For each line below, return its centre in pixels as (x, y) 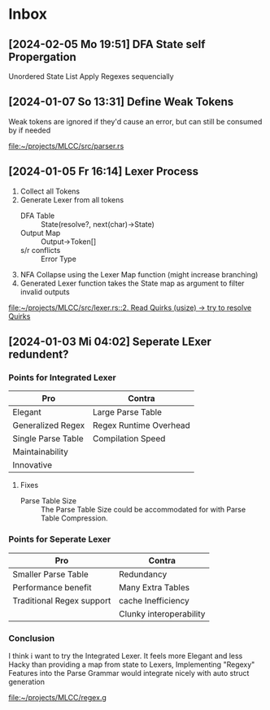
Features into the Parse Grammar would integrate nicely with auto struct (129, 673)
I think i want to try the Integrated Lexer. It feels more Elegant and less (126, 656)
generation (26, 682)
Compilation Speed (129, 438)
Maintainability (41, 452)
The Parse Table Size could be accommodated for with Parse (143, 510)
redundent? (39, 355)
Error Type (59, 259)
